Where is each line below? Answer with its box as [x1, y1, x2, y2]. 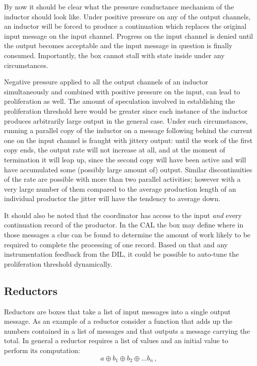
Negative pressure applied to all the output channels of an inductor [4, 76, 208, 87]
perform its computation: [4, 345, 80, 356]
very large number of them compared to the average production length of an [4, 183, 236, 194]
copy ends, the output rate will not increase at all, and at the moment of [4, 145, 225, 155]
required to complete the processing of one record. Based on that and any [4, 239, 228, 249]
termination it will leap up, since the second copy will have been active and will [4, 154, 246, 164]
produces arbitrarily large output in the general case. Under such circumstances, [4, 115, 248, 126]
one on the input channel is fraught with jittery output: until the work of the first [4, 135, 253, 145]
